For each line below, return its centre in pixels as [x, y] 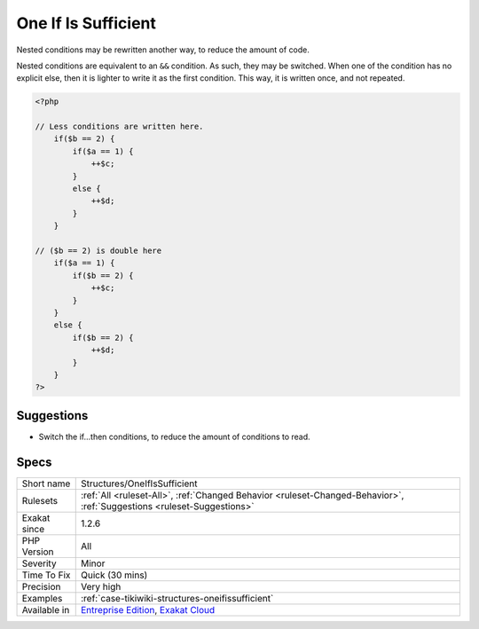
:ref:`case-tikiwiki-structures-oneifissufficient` [177, 598]
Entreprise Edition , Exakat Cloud [148, 609]
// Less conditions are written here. [119, 127]
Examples [42, 598]
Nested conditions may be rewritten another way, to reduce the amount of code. [163, 50]
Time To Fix [46, 575]
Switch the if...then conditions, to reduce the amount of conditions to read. [174, 436]
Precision [41, 586]
